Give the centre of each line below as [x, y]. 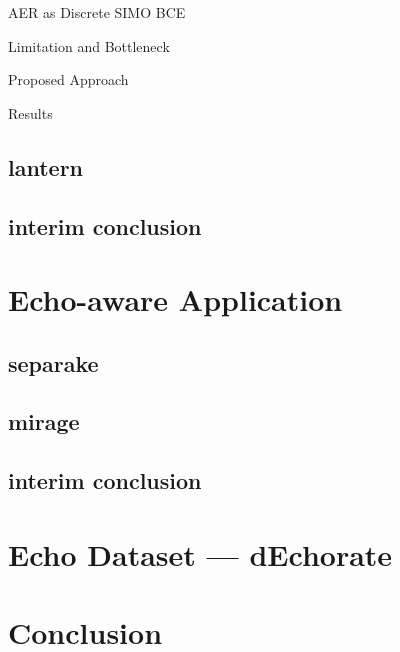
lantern [46, 166]
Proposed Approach [68, 79]
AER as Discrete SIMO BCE [97, 12]
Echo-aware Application [175, 299]
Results [30, 112]
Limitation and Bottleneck [89, 45]
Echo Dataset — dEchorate [200, 553]
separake [53, 362]
